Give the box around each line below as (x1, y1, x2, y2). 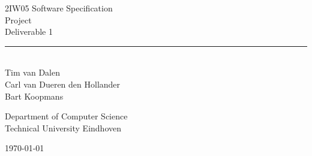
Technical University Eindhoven (5, 121, 121, 134)
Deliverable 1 (5, 25, 53, 38)
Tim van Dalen (5, 66, 60, 79)
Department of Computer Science (5, 110, 128, 122)
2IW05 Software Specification (5, 2, 113, 14)
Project (5, 13, 32, 26)
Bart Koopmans (5, 89, 64, 102)
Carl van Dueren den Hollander (5, 77, 121, 90)
